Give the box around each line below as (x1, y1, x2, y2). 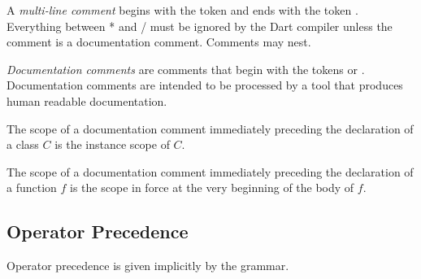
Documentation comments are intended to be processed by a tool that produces (7, 76, 403, 94)
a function (7, 179, 57, 196)
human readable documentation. (7, 92, 167, 109)
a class (7, 136, 39, 153)
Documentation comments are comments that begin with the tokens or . (7, 60, 365, 77)
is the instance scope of (54, 136, 170, 153)
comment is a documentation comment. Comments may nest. (7, 33, 311, 50)
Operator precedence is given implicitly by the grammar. (7, 257, 289, 274)
